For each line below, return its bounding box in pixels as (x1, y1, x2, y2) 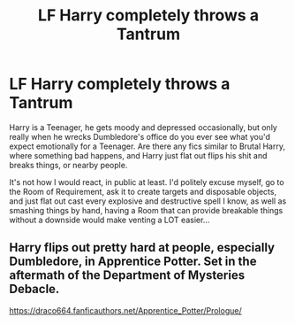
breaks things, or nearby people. (9, 159, 128, 170)
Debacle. (9, 282, 60, 297)
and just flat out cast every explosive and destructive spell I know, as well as (9, 196, 287, 206)
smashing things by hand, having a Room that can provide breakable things (9, 205, 284, 215)
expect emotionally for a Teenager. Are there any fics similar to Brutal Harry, (9, 141, 285, 151)
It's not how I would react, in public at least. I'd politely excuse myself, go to (9, 176, 284, 187)
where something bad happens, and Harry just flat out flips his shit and (9, 150, 268, 160)
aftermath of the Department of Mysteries (9, 267, 246, 283)
